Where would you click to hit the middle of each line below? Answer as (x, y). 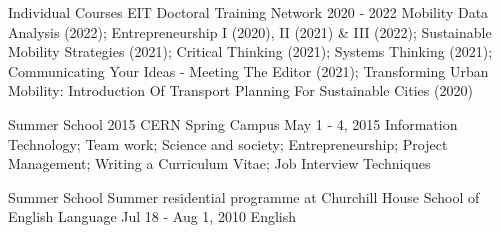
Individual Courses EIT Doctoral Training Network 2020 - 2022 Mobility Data (248, 12)
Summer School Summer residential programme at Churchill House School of (244, 196)
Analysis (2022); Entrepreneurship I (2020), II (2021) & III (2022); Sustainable (250, 31)
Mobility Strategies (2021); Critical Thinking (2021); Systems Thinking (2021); (250, 51)
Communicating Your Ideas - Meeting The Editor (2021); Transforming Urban (248, 70)
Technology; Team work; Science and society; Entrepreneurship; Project (228, 143)
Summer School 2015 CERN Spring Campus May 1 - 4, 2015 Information (233, 123)
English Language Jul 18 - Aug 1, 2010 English (152, 216)
